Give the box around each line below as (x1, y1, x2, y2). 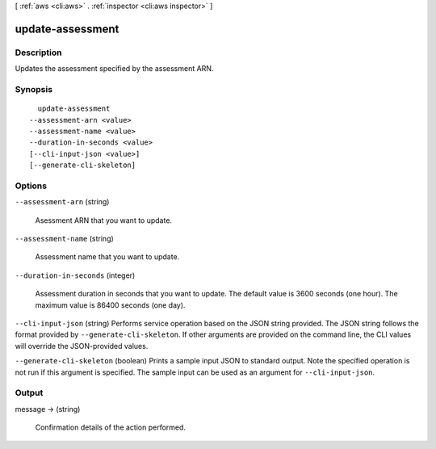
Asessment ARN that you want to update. (35, 215, 173, 225)
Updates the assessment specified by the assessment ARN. (15, 64, 214, 73)
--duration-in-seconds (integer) (15, 271, 136, 280)
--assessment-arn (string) (15, 197, 110, 207)
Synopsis (15, 83, 52, 94)
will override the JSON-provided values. (15, 341, 149, 350)
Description (15, 47, 62, 58)
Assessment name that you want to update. (35, 252, 180, 262)
